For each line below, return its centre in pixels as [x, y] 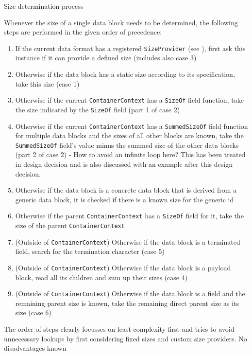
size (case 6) [33, 312]
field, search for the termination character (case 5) [90, 251]
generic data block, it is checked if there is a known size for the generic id [125, 199]
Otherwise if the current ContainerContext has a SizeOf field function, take [129, 100]
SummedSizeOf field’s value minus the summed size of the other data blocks [127, 145]
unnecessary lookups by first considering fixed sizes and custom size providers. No [126, 338]
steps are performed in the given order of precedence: [83, 32]
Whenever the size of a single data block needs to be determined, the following [121, 22]
